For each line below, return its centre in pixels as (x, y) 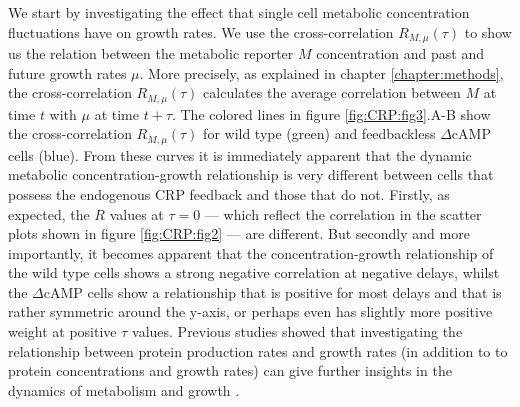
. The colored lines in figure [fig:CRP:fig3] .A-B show (331, 113)
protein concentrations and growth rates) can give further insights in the (230, 370)
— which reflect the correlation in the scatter (343, 213)
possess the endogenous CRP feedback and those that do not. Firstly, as (229, 193)
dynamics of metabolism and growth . (124, 389)
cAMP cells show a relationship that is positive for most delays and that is (272, 291)
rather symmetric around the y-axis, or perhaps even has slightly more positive (250, 311)
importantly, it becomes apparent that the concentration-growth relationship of (251, 252)
